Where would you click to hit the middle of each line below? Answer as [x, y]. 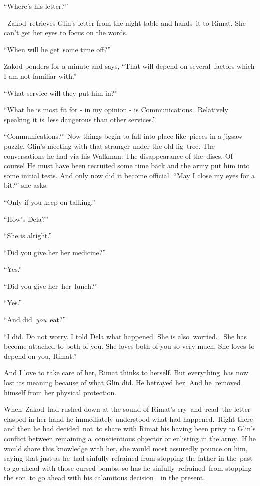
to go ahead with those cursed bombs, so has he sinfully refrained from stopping [128, 468]
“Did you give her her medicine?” [55, 252]
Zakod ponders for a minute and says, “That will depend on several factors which [129, 66]
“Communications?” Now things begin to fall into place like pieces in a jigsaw [123, 136]
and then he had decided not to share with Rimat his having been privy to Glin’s [130, 429]
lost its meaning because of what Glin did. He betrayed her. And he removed [122, 383]
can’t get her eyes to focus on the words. [66, 33]
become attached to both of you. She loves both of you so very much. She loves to [129, 346]
